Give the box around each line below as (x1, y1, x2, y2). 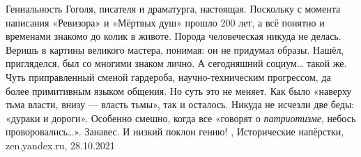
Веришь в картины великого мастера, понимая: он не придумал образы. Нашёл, (6, 42, 344, 57)
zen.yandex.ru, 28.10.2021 (6, 137, 115, 152)
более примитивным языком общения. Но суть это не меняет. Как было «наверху (6, 83, 352, 98)
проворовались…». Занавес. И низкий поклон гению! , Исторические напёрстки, (6, 124, 344, 139)
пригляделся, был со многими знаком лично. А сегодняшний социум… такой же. (6, 56, 347, 70)
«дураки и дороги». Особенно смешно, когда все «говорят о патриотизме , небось (6, 110, 356, 125)
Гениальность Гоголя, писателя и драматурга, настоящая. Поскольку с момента (6, 1, 341, 15)
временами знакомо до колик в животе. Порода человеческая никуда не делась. (6, 29, 341, 43)
